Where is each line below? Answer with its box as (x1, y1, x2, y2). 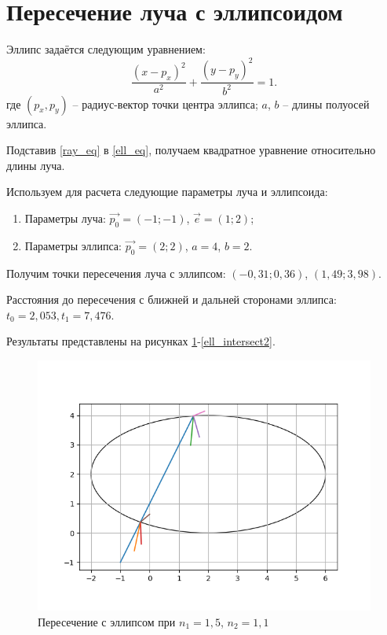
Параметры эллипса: (24, 237, 122, 253)
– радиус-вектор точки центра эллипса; (72, 95, 258, 112)
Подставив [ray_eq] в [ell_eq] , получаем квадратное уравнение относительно (6, 142, 376, 158)
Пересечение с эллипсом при (38, 613, 176, 629)
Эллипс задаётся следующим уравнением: (6, 41, 206, 57)
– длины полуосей (283, 95, 370, 112)
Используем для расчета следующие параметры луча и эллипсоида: (6, 183, 328, 200)
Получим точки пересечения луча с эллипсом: (6, 264, 226, 281)
